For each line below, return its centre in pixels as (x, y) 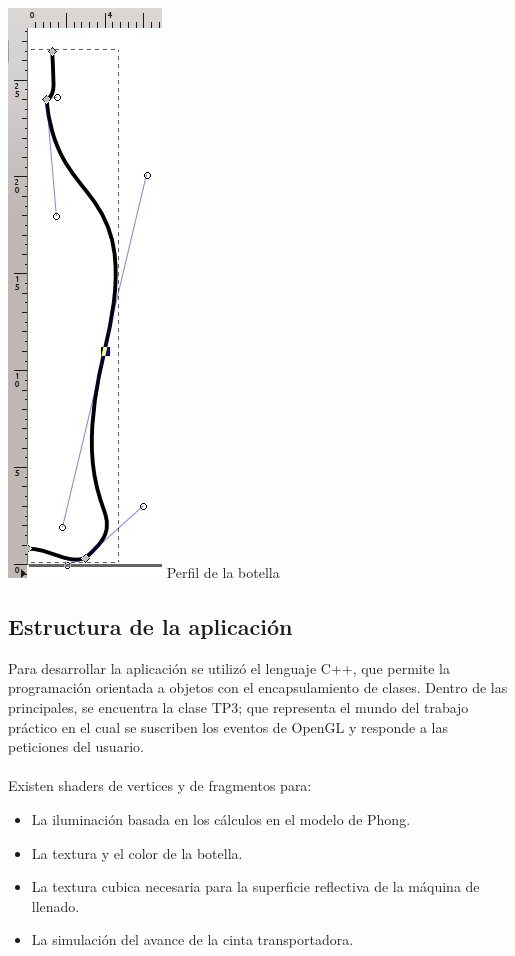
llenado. (55, 905)
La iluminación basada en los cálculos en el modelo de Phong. (221, 818)
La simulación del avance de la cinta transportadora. (192, 939)
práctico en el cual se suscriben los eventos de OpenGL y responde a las (228, 726)
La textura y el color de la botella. (137, 852)
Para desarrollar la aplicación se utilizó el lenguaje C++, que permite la (229, 667)
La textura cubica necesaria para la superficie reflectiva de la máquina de (255, 886)
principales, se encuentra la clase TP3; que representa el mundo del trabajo (238, 706)
